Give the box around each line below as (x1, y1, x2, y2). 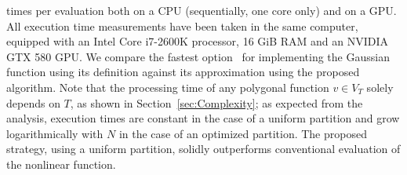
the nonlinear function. (6, 155, 116, 172)
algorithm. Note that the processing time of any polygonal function (6, 78, 329, 95)
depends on (6, 94, 60, 111)
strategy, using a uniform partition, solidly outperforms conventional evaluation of (6, 140, 401, 157)
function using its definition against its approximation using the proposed (6, 64, 360, 80)
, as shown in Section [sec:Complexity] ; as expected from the (70, 94, 363, 111)
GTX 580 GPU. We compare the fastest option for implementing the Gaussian (6, 48, 390, 64)
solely (366, 78, 394, 95)
